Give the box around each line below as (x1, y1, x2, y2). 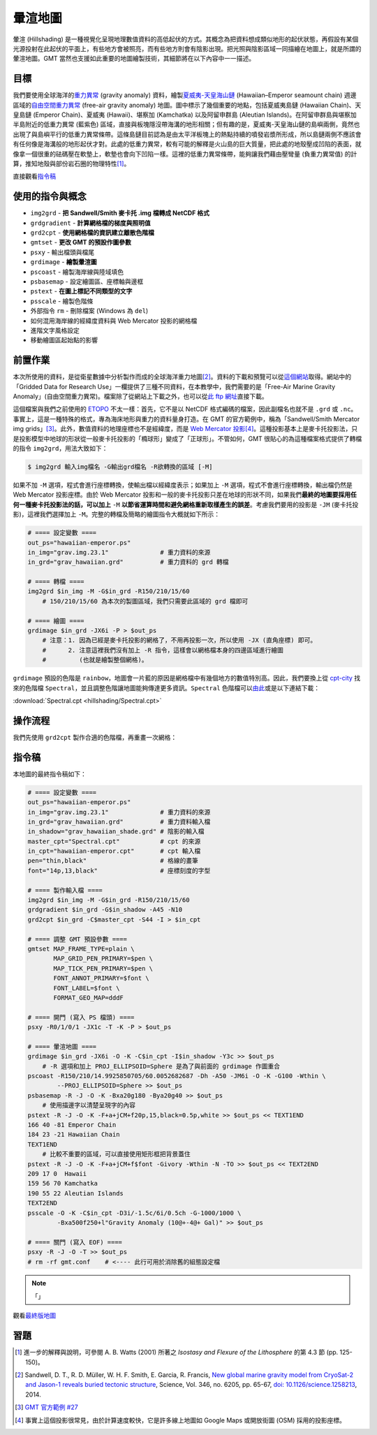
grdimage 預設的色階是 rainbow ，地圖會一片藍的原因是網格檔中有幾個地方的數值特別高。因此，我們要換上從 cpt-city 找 (13, 674, 361, 683)
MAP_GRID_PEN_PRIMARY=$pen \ (53, 954, 154, 963)
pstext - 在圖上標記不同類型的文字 (30, 287, 133, 296)
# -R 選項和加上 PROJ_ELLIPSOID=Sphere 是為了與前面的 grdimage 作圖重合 (42, 1062, 281, 1070)
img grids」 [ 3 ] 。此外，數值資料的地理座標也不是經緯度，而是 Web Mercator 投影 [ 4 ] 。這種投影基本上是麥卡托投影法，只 (13, 425, 358, 433)
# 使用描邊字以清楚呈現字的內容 (42, 1101, 136, 1109)
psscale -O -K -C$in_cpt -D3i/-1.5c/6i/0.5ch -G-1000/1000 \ (27, 1209, 242, 1217)
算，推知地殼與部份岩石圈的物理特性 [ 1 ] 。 (13, 159, 131, 168)
